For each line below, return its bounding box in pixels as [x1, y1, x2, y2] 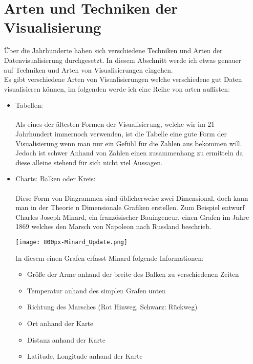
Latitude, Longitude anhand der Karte [27, 351, 143, 361]
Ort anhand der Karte [27, 318, 94, 328]
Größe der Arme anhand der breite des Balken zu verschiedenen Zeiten [27, 269, 239, 279]
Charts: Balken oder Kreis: [15, 173, 96, 184]
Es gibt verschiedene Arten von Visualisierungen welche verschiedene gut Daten [4, 74, 242, 84]
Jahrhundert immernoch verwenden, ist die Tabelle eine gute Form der [15, 129, 227, 139]
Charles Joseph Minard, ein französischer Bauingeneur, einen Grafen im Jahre [15, 211, 249, 222]
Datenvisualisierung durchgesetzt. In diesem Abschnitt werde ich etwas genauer [4, 55, 241, 65]
